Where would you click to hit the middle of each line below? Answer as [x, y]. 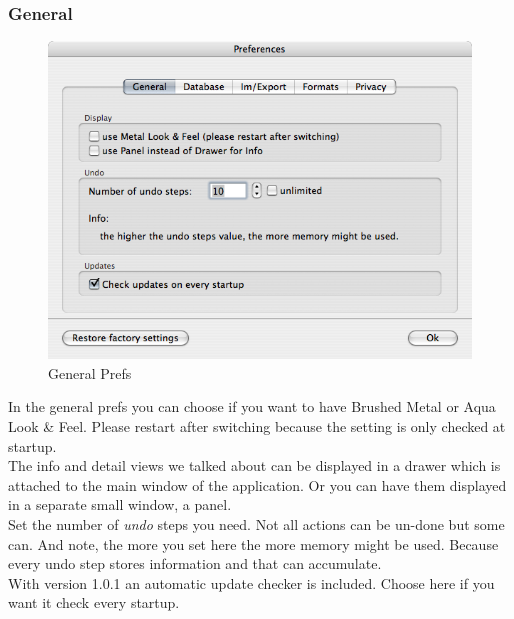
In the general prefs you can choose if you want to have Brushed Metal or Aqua [252, 406]
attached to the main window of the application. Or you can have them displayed [257, 484]
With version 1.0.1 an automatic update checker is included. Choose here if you [251, 582]
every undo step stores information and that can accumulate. [195, 563]
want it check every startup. [94, 602]
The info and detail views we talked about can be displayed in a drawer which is [254, 465]
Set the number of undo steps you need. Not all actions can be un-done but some [256, 523]
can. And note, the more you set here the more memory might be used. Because [253, 543]
